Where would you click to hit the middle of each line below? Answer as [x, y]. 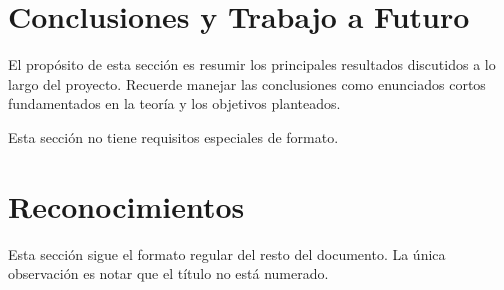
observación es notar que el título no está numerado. [168, 273]
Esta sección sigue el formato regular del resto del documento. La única [227, 253]
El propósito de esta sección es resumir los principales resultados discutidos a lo [252, 64]
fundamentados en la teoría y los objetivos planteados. [174, 103]
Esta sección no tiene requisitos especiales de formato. [173, 136]
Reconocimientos [126, 205]
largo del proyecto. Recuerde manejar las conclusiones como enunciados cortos [247, 83]
